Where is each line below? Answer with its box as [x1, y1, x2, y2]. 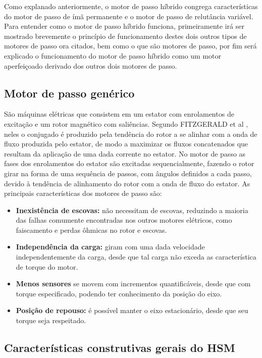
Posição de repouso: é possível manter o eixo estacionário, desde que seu [16, 305, 248, 316]
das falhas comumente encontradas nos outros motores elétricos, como [16, 215, 232, 225]
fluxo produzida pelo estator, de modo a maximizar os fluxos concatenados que [4, 138, 248, 149]
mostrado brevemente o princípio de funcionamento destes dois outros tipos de [4, 30, 247, 41]
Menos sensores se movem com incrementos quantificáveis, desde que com [16, 278, 251, 289]
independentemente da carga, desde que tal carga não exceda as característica [16, 251, 256, 262]
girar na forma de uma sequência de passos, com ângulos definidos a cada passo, [4, 168, 252, 178]
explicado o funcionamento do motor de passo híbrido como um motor [4, 50, 221, 61]
